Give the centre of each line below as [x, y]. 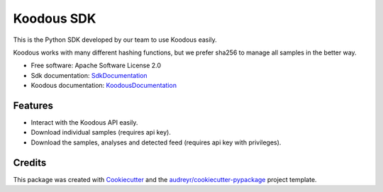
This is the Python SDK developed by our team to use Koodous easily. [115, 40]
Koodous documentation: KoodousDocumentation [104, 86]
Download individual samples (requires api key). [101, 132]
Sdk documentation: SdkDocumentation [89, 75]
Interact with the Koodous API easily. [84, 123]
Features [33, 105]
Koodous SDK [55, 18]
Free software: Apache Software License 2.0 [96, 66]
